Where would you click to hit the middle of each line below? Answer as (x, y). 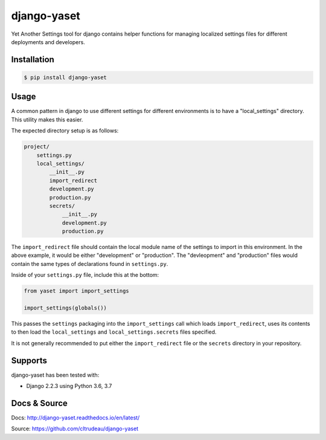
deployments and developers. (48, 42)
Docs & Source (39, 403)
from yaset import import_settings (76, 291)
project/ (37, 147)
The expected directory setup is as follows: (65, 131)
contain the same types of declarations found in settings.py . (90, 264)
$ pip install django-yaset (65, 77)
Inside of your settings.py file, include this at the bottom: (85, 275)
